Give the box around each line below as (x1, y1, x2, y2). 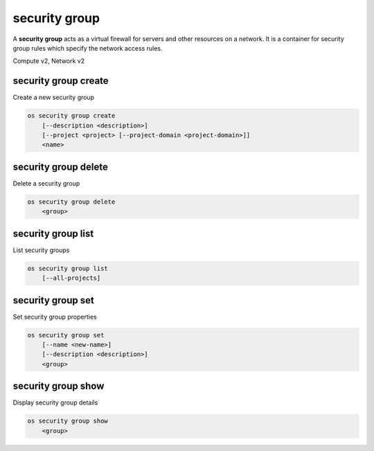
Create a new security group (12, 94, 95, 102)
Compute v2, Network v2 (12, 57, 85, 65)
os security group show (27, 417, 109, 425)
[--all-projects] (42, 274, 101, 282)
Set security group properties (12, 312, 97, 321)
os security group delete (27, 197, 116, 206)
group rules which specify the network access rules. (12, 44, 163, 52)
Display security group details (12, 398, 98, 407)
